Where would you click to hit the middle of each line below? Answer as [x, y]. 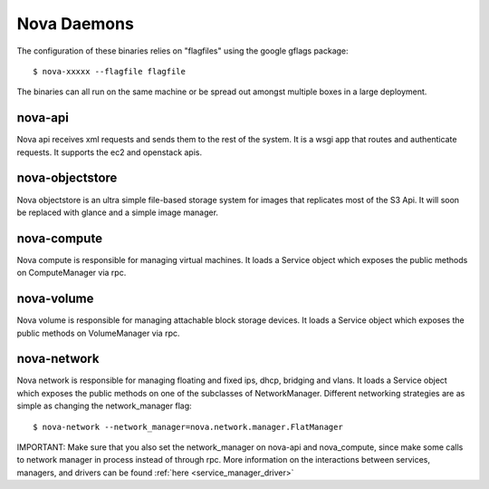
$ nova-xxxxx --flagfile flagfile [109, 71]
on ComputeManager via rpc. [72, 273]
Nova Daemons [76, 24]
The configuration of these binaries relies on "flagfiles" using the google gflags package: [182, 51]
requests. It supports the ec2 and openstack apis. [110, 152]
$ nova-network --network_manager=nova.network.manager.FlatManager [188, 427]
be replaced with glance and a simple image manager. [118, 212]
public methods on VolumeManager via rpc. [98, 333]
